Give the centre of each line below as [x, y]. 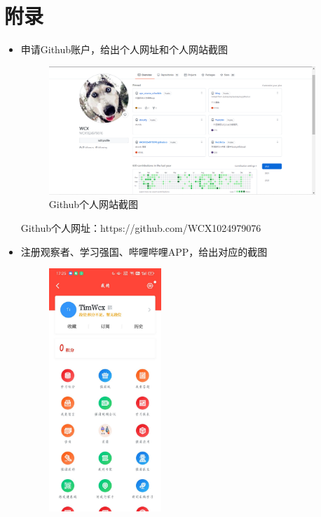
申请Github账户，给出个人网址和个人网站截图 [124, 49]
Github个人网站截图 [94, 204]
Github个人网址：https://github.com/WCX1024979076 [141, 227]
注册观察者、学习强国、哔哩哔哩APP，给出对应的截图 [144, 251]
